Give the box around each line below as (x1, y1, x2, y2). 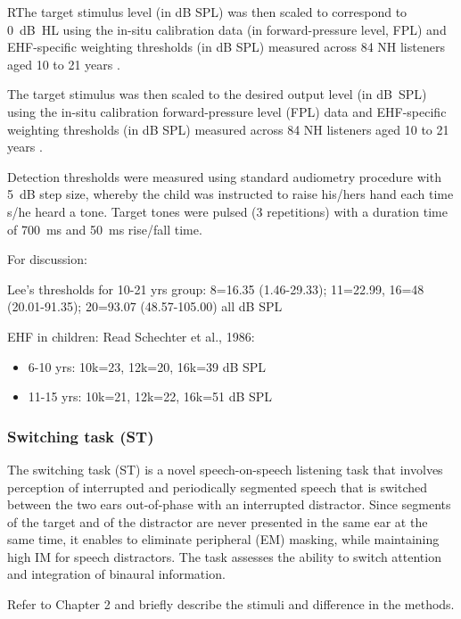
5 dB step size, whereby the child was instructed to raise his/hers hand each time (7, 185, 454, 203)
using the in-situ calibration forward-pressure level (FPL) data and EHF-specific (7, 102, 447, 120)
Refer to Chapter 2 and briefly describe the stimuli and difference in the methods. (7, 595, 455, 614)
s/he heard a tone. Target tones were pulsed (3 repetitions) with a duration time (7, 202, 448, 220)
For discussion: (7, 250, 87, 268)
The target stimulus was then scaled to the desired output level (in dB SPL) (7, 85, 427, 103)
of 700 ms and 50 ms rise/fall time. (7, 219, 202, 238)
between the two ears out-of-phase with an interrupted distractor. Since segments (7, 495, 451, 514)
